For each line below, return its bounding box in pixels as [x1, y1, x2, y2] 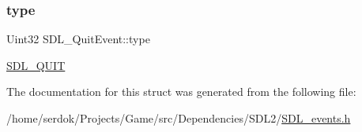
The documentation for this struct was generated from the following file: [6, 83, 356, 100]
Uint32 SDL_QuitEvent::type [6, 31, 150, 47]
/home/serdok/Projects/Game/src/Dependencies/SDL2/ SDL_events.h [6, 110, 351, 126]
